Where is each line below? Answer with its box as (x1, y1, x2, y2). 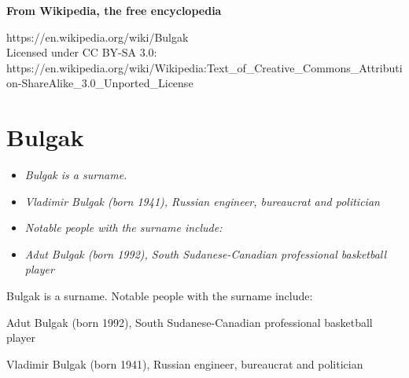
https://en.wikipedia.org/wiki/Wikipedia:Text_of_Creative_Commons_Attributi (6, 59, 403, 75)
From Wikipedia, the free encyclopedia (6, 2, 222, 18)
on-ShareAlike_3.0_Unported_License (6, 75, 193, 91)
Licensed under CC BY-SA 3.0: (6, 44, 157, 61)
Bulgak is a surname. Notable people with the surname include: (6, 288, 313, 304)
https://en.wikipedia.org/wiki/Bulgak (6, 28, 189, 45)
